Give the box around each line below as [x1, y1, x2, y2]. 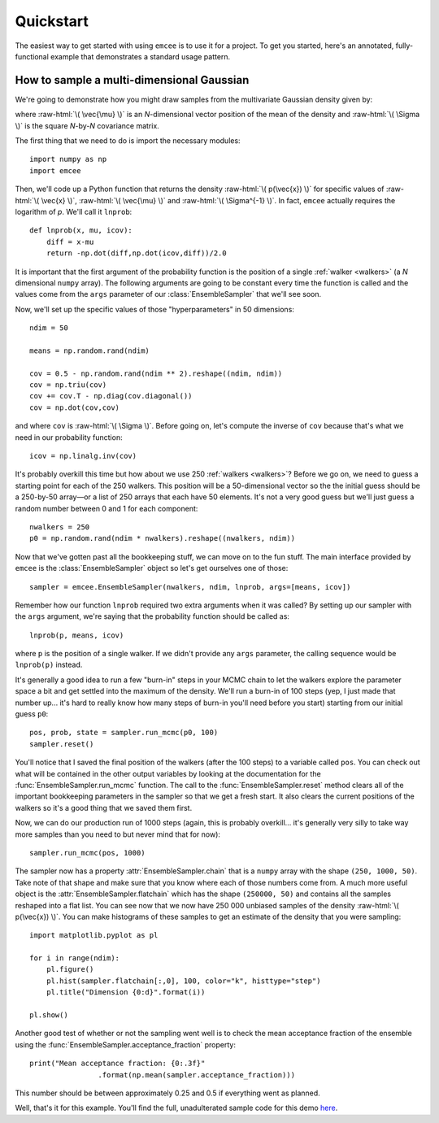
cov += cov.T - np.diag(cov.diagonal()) [29, 391, 193, 401]
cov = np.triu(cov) [29, 381, 107, 390]
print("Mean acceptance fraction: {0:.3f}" [29, 1059, 206, 1069]
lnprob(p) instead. [15, 659, 83, 670]
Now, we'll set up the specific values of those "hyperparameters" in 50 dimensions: [15, 304, 294, 314]
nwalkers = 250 [29, 522, 90, 532]
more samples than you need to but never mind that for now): [15, 829, 221, 839]
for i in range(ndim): [29, 954, 120, 963]
